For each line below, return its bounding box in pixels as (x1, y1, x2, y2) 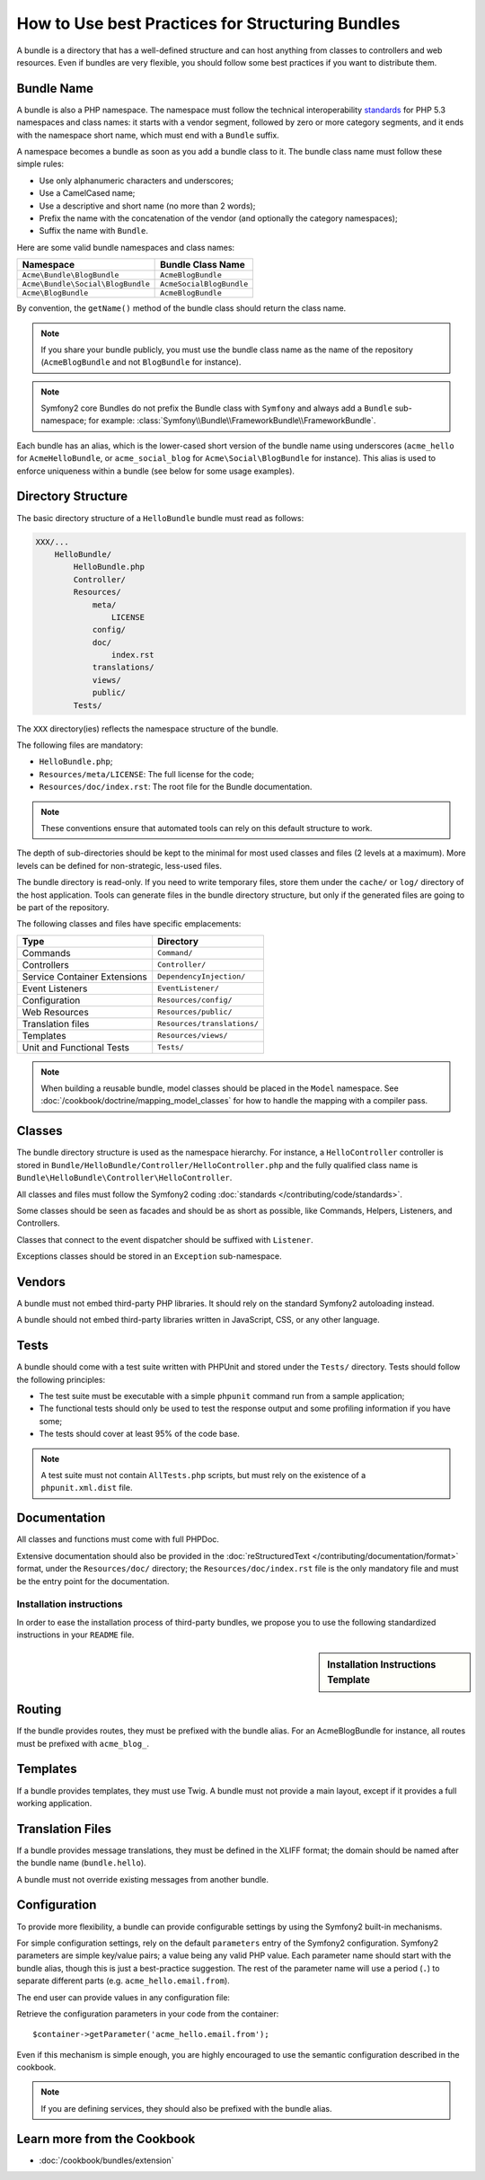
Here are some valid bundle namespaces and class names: (16, 242, 235, 253)
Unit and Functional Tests (22, 1041, 130, 1053)
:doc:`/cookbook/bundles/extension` (39, 2155, 174, 2166)
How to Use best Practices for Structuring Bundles (16, 13, 401, 33)
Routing (16, 1702, 62, 1717)
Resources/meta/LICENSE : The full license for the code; (39, 768, 255, 779)
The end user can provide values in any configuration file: (16, 1991, 231, 2003)
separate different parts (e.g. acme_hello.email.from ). (16, 1975, 231, 1986)
